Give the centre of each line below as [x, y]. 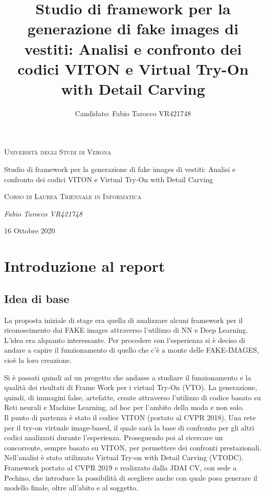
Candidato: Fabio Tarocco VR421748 [133, 113]
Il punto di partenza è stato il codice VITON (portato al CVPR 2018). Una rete [130, 417]
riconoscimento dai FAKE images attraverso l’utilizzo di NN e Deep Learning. [126, 330]
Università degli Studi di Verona [58, 152]
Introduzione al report [85, 266]
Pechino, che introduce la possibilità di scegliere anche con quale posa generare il [131, 477]
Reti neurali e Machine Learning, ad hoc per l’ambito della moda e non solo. [124, 407]
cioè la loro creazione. [38, 360]
